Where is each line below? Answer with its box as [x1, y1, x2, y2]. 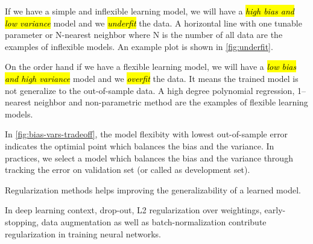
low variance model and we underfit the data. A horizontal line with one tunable [5, 16, 302, 29]
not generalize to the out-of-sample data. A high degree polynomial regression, [5, 84, 295, 96]
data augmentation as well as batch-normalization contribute [41, 215, 267, 228]
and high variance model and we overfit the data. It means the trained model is [5, 72, 299, 84]
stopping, [5, 215, 39, 228]
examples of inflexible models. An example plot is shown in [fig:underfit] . [5, 40, 273, 52]
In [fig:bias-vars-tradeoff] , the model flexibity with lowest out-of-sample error [5, 128, 288, 140]
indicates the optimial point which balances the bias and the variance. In [5, 139, 274, 152]
